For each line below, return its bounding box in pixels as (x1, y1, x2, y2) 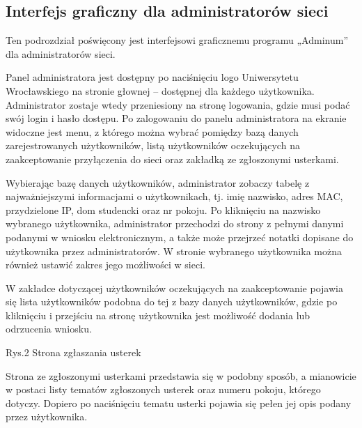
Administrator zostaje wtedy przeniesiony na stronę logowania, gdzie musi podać (6, 97, 350, 112)
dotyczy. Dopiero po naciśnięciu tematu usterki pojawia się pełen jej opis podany (6, 395, 352, 410)
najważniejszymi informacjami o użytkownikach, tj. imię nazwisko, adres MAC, (6, 189, 343, 204)
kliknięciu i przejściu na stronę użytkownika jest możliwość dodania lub (6, 307, 310, 322)
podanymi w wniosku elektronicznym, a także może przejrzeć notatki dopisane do (6, 229, 354, 244)
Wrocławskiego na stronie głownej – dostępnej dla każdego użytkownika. (6, 83, 315, 98)
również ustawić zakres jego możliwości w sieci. (6, 257, 205, 272)
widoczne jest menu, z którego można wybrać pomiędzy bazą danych (6, 124, 299, 139)
